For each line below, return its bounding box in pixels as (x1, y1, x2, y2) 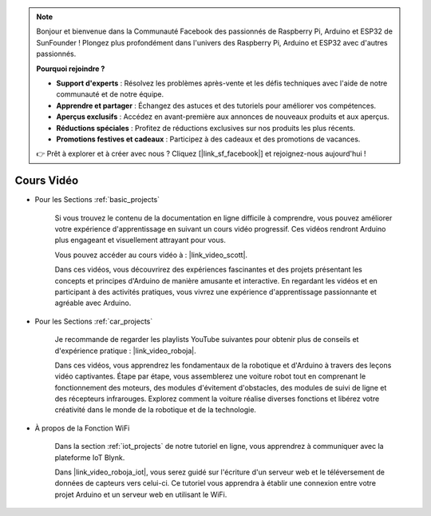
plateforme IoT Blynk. (54, 452, 125, 462)
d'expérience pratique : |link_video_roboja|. (54, 346, 196, 355)
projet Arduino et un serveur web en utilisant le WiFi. (54, 490, 227, 499)
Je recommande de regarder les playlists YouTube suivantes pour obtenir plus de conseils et (54, 335, 359, 344)
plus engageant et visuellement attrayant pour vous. (54, 236, 227, 245)
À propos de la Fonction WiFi (34, 423, 130, 433)
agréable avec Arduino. (54, 298, 132, 308)
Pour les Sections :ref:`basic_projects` (34, 195, 160, 204)
